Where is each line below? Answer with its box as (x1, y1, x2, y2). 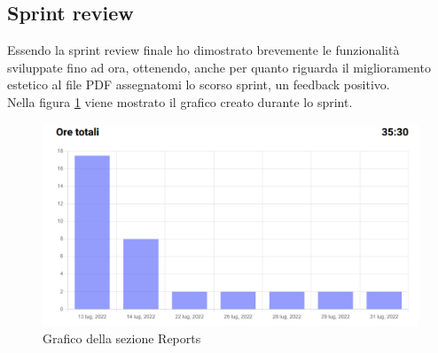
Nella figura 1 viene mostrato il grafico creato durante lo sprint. (7, 92, 353, 111)
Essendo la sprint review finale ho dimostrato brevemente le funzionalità (7, 41, 400, 59)
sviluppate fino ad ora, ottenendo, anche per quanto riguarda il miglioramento (7, 58, 431, 76)
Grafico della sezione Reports (43, 328, 201, 347)
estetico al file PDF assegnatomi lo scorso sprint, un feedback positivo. (7, 75, 390, 94)
